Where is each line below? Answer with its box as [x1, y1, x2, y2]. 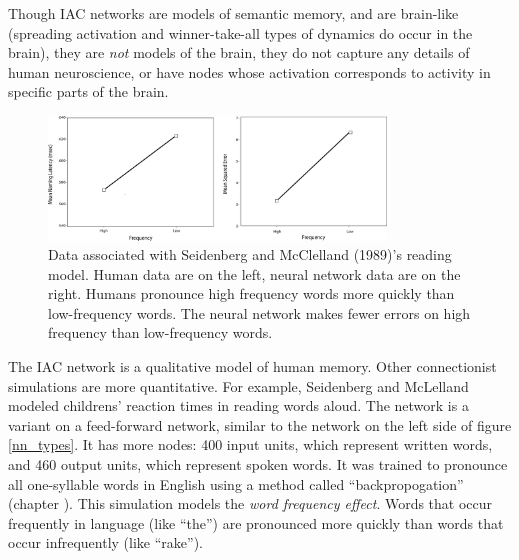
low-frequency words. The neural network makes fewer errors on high [48, 302, 471, 323]
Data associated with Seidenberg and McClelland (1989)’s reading [48, 244, 452, 265]
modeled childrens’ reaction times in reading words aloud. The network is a [8, 395, 469, 416]
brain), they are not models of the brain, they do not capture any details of [8, 42, 470, 63]
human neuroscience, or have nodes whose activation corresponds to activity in [8, 61, 491, 82]
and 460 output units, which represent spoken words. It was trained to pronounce [8, 454, 508, 475]
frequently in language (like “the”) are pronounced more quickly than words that [8, 512, 504, 533]
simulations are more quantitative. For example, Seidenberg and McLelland [8, 375, 469, 396]
